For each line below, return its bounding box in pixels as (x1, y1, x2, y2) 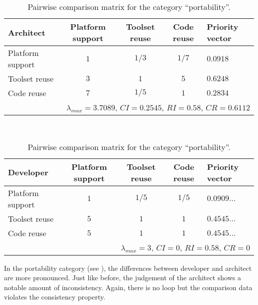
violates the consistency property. (4, 292, 106, 302)
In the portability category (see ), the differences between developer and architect (4, 262, 252, 273)
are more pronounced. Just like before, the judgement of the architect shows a (4, 272, 241, 283)
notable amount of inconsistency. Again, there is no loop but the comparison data (4, 282, 253, 292)
